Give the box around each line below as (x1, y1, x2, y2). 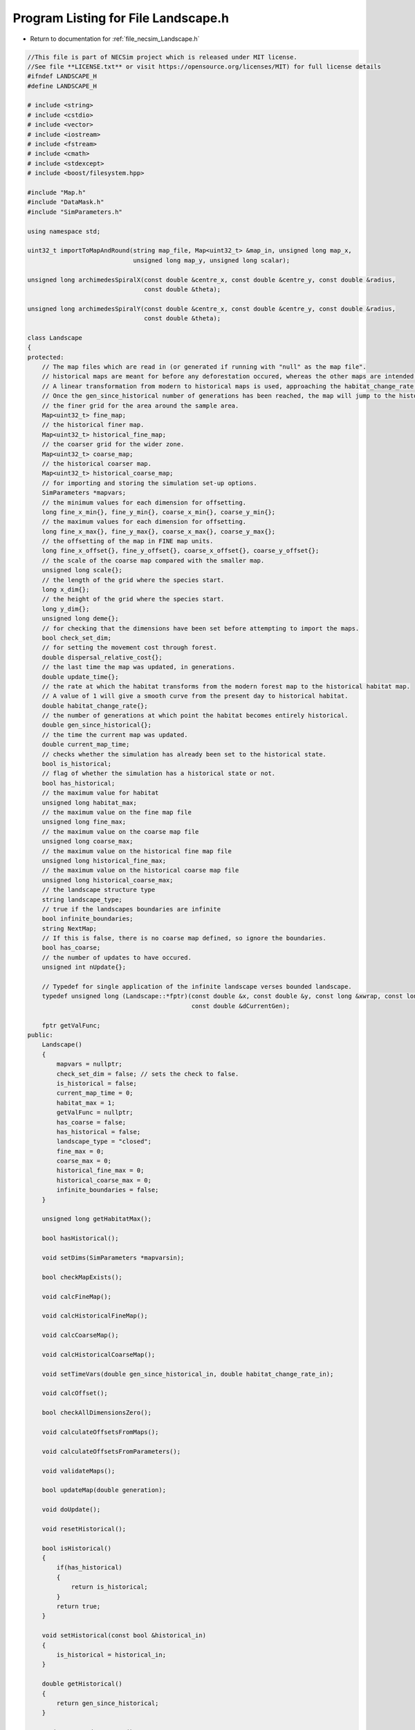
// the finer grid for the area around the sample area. (41, 401, 239, 410)
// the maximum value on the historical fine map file (41, 847, 232, 855)
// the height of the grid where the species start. (41, 595, 225, 603)
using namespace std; (27, 227, 101, 235)
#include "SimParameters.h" (27, 208, 122, 216)
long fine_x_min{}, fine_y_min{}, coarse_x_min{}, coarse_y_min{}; (41, 508, 276, 516)
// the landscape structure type (41, 886, 156, 894)
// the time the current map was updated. (41, 731, 188, 738)
